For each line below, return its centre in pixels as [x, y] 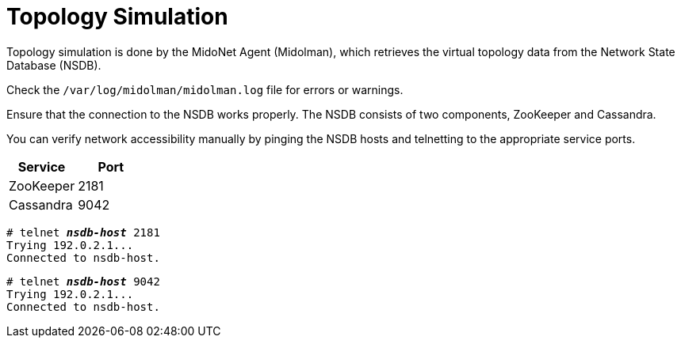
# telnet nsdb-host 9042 [83, 281]
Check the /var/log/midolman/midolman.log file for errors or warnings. [205, 89]
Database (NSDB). [54, 65]
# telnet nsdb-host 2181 [83, 232]
